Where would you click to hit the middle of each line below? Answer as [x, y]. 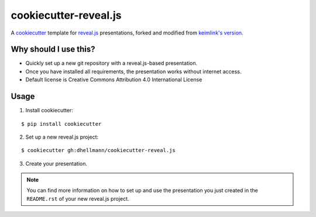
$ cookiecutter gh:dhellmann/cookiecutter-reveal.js [98, 150]
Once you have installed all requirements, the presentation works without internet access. [133, 71]
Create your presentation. [56, 163]
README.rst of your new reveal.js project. [78, 198]
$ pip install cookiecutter [61, 124]
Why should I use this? [53, 49]
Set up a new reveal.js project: [62, 137]
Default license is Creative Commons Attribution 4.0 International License [114, 80]
